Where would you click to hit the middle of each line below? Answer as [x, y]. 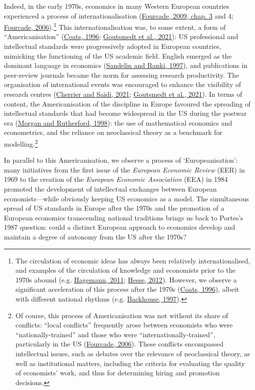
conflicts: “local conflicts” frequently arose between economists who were [124, 325]
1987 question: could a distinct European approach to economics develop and [120, 227]
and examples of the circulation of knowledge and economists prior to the [126, 270]
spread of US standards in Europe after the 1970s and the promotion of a [114, 208]
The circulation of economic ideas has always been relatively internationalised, [133, 260]
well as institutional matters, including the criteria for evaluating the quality [130, 363]
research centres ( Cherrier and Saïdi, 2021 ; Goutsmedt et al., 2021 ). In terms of [123, 94]
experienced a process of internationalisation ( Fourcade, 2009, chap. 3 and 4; [119, 15]
